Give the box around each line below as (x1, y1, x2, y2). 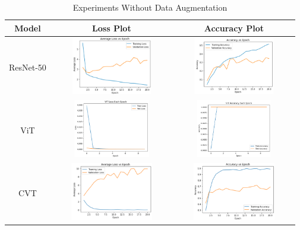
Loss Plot (92, 21, 131, 34)
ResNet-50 (9, 60, 46, 73)
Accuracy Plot (204, 21, 264, 34)
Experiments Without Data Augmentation (72, 1, 228, 13)
